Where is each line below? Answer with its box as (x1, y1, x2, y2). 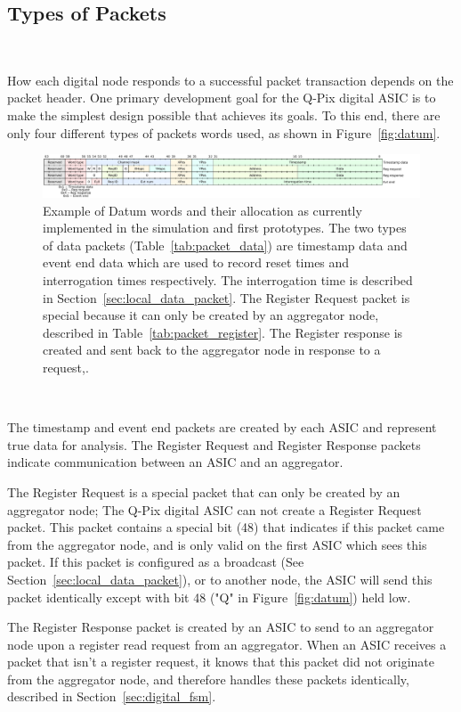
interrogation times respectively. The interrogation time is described (43, 271, 413, 289)
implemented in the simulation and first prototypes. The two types (43, 218, 407, 237)
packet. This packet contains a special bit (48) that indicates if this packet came (7, 518, 445, 536)
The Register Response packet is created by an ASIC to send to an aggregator (7, 618, 434, 636)
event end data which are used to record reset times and (43, 253, 350, 272)
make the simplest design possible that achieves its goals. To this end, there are (7, 105, 441, 124)
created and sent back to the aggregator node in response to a (43, 340, 381, 359)
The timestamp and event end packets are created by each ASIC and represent (7, 418, 437, 437)
